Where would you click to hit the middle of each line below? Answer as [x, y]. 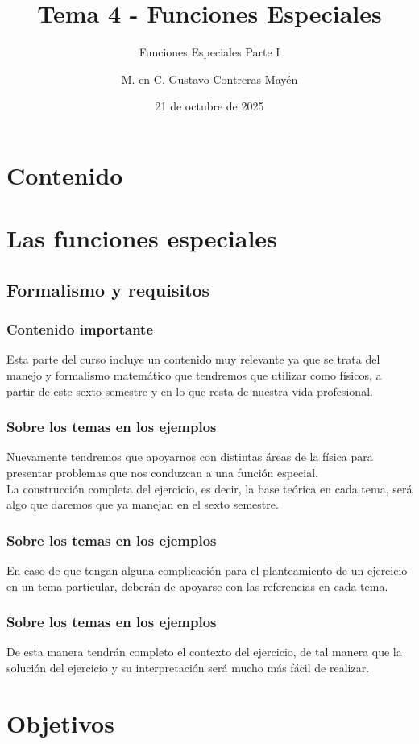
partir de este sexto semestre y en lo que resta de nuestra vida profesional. [190, 391]
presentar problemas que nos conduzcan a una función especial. [162, 473]
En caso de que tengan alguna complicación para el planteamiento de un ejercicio [207, 570]
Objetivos [60, 723]
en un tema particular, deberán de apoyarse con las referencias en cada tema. [197, 586]
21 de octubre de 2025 [209, 106]
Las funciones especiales [142, 238]
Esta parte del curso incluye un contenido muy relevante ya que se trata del [193, 359]
